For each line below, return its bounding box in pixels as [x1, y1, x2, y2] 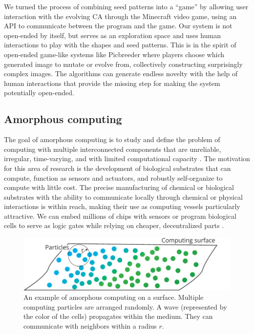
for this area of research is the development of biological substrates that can [4, 163, 231, 173]
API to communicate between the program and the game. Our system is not [4, 21, 233, 31]
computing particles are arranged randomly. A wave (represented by [23, 301, 227, 312]
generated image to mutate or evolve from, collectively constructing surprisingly [4, 59, 243, 69]
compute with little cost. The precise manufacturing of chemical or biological [4, 182, 234, 192]
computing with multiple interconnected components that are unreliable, [4, 144, 221, 154]
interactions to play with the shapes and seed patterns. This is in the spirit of [4, 40, 236, 50]
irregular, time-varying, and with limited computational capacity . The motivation [4, 153, 250, 164]
